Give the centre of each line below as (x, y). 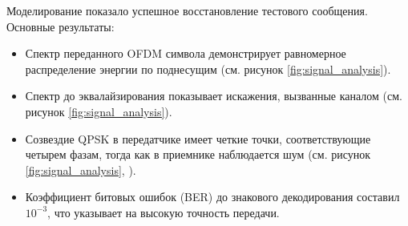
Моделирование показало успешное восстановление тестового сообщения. (187, 10)
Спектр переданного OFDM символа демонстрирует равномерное (186, 53)
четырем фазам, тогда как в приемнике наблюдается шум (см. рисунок (198, 154)
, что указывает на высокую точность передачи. (164, 212)
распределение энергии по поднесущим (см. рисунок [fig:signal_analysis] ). (208, 69)
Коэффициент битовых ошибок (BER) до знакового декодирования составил (212, 197)
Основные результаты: (61, 26)
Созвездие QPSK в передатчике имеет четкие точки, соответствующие (198, 138)
